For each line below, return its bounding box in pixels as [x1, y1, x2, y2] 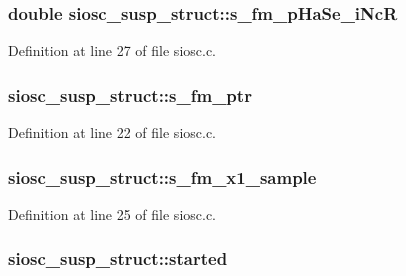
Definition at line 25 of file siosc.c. [8, 203, 217, 224]
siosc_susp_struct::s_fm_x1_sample [8, 164, 317, 189]
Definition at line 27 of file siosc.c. [8, 40, 217, 61]
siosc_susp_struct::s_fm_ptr [8, 82, 252, 107]
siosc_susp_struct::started [8, 246, 228, 271]
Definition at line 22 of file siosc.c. [8, 122, 217, 143]
